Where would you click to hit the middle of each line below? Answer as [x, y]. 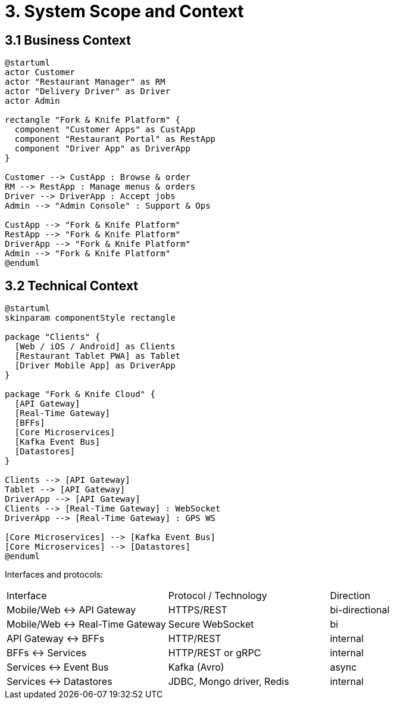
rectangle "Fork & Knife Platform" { [93, 120]
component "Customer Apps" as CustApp [105, 130]
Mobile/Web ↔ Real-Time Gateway [86, 624]
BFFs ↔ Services [46, 653]
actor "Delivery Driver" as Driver [88, 92]
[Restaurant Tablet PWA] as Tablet [98, 356]
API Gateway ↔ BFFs [56, 639]
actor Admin [32, 101]
